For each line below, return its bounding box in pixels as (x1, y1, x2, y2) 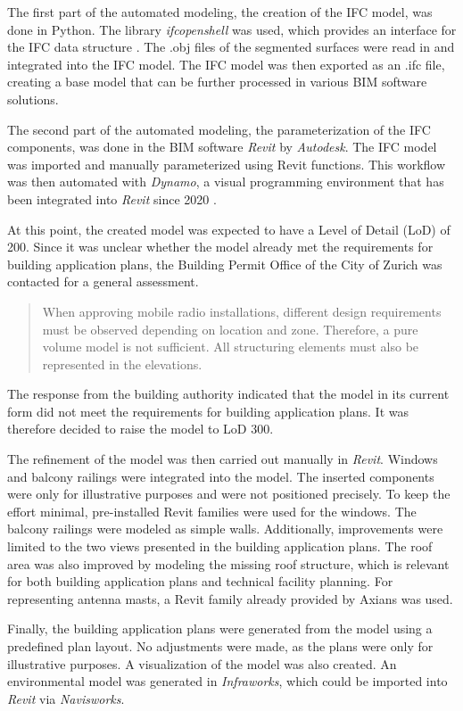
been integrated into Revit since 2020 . (7, 189, 217, 208)
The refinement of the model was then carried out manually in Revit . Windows (7, 450, 438, 468)
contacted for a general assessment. (7, 272, 199, 291)
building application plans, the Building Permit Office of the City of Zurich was (7, 254, 442, 273)
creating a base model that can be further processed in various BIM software (7, 72, 427, 91)
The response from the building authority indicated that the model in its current (7, 384, 450, 403)
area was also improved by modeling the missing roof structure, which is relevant (7, 554, 450, 573)
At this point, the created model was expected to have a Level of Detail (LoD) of (7, 219, 451, 238)
